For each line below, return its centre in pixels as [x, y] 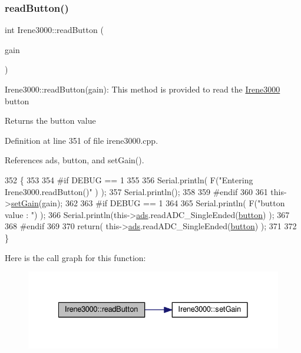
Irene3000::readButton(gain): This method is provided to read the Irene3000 [143, 89]
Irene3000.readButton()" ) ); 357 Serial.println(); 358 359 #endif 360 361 [136, 191]
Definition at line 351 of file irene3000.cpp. [82, 140]
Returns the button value [50, 121]
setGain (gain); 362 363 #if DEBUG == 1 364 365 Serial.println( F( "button [148, 203]
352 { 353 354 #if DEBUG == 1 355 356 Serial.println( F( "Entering [129, 179]
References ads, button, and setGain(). [75, 160]
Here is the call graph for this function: [75, 257]
